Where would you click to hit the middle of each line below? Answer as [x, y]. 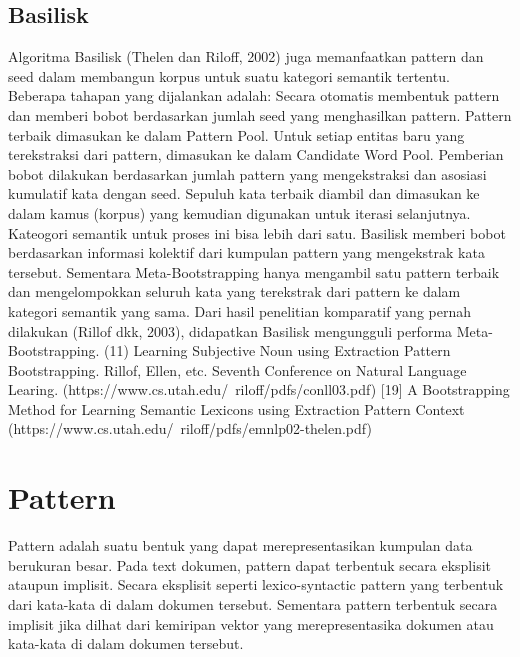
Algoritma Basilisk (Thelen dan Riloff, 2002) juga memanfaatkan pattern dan [246, 56]
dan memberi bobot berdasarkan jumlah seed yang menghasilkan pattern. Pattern [260, 114]
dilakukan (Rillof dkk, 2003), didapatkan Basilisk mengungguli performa [230, 330]
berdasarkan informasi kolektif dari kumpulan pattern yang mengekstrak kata [246, 252]
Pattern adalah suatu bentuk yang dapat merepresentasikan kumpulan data [240, 545]
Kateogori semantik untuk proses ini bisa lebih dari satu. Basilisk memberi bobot [257, 232]
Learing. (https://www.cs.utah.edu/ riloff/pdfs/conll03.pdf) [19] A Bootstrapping [259, 389]
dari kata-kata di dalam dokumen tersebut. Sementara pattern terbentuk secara [253, 603]
